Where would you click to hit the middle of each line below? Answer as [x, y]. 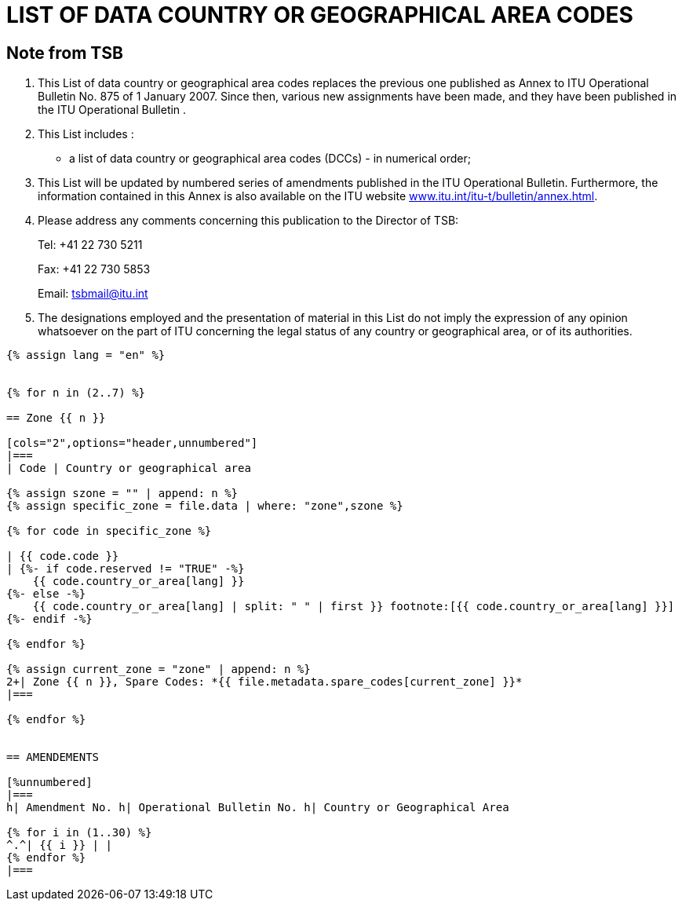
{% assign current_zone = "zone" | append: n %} [159, 669]
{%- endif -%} [49, 619]
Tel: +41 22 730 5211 [90, 245]
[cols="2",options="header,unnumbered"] [132, 443]
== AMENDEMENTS [53, 757]
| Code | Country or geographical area [129, 468]
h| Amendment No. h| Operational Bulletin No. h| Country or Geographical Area [258, 808]
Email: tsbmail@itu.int [93, 294]
